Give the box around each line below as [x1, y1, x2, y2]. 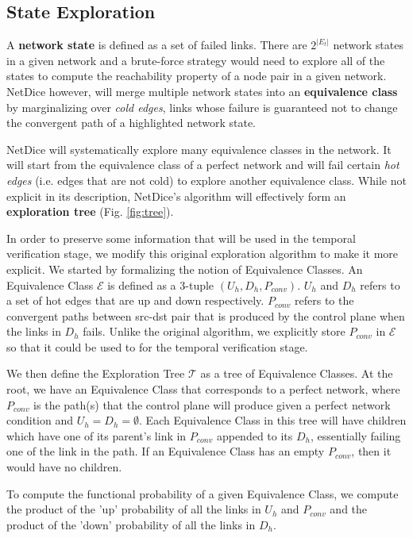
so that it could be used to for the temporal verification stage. [6, 338, 308, 355]
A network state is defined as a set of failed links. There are [6, 37, 307, 53]
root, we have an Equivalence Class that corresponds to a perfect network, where [6, 381, 400, 398]
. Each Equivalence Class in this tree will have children [139, 412, 407, 428]
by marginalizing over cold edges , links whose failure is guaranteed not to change [6, 98, 398, 115]
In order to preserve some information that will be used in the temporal [6, 229, 356, 246]
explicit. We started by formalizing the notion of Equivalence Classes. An [6, 260, 363, 277]
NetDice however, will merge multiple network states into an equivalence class [6, 83, 398, 99]
